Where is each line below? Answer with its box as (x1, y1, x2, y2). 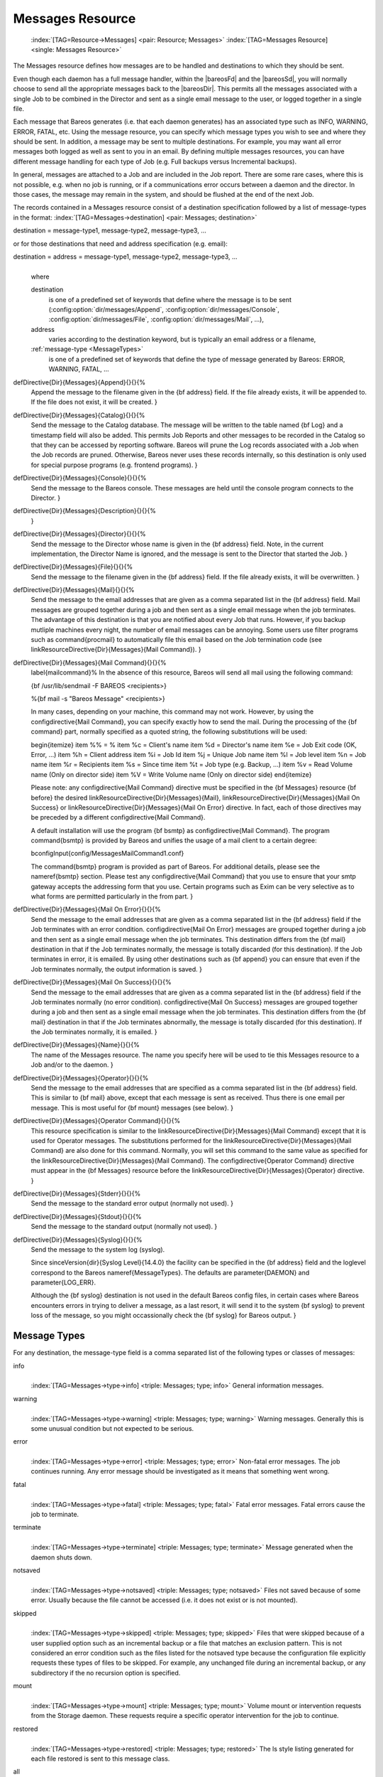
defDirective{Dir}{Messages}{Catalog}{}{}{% (13, 411, 145, 419)
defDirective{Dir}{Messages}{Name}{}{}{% (13, 1041, 140, 1049)
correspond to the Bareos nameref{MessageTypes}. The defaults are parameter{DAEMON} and (30, 1268, 310, 1277)
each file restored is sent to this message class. (30, 1754, 170, 1763)
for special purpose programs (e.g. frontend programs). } (30, 461, 198, 469)
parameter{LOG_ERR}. (30, 1278, 96, 1287)
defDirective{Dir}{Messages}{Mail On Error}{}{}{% (13, 905, 161, 913)
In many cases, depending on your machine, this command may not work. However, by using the (30, 707, 314, 716)
